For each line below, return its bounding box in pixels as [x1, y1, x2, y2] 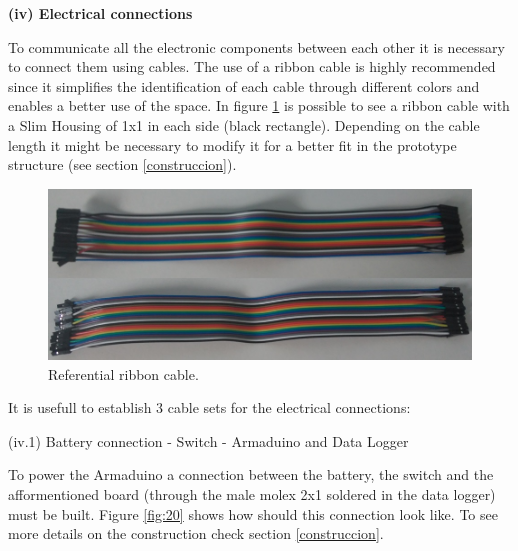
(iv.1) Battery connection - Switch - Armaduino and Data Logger [8, 430, 409, 451]
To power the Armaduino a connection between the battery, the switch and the [8, 464, 494, 485]
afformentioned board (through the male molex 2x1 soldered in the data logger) [8, 484, 496, 505]
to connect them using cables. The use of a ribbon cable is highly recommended [8, 56, 496, 77]
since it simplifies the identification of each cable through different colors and [8, 75, 480, 96]
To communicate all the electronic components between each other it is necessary [8, 36, 505, 57]
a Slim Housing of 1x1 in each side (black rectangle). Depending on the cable [8, 114, 480, 135]
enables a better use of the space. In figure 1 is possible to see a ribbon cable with [8, 95, 510, 116]
